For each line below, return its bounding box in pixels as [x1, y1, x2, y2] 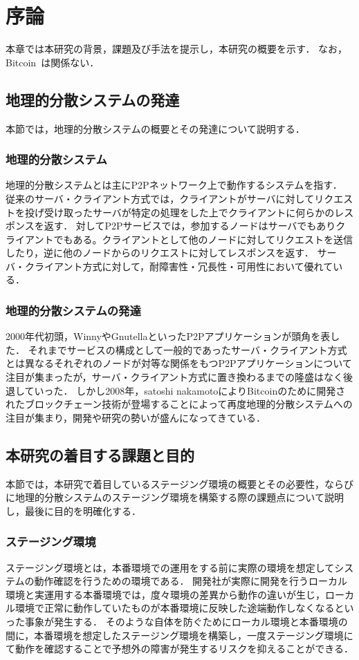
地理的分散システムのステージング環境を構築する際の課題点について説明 [15, 490, 344, 505]
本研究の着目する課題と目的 [6, 444, 194, 465]
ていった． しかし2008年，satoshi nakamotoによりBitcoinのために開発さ [24, 383, 346, 397]
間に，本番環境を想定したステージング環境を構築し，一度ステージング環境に [6, 628, 353, 642]
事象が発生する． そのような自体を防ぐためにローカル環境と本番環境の [24, 614, 348, 629]
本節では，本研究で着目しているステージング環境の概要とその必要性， [6, 476, 324, 491]
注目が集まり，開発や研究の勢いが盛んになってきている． [6, 410, 266, 424]
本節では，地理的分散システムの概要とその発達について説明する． [6, 121, 305, 135]
